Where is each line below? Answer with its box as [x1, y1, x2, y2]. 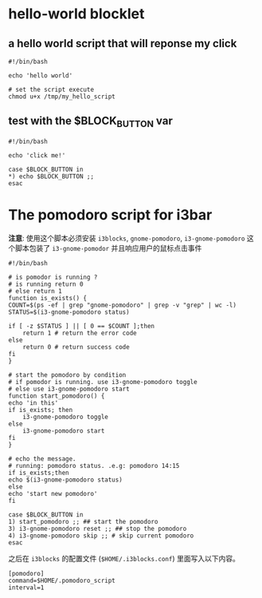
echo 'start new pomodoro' [8, 489, 98, 497]
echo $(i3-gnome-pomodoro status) [8, 476, 123, 484]
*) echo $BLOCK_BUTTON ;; [8, 172, 94, 180]
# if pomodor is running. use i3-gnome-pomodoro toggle [8, 378, 197, 386]
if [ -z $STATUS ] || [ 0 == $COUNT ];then [8, 322, 155, 330]
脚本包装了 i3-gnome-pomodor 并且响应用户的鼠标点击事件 [14, 243, 202, 252]
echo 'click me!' [8, 152, 66, 160]
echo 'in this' [8, 398, 59, 407]
